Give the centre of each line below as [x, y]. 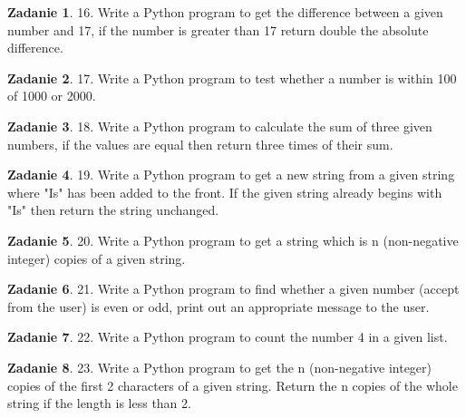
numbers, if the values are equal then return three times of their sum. [200, 144]
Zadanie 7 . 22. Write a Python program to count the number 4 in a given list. [228, 337]
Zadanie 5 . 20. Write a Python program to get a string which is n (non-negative [233, 240]
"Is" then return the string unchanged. [113, 210]
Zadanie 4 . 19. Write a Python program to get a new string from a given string [231, 175]
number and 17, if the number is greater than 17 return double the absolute [218, 29]
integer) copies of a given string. [97, 258]
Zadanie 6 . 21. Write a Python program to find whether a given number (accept [233, 289]
